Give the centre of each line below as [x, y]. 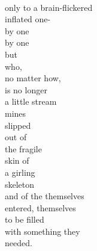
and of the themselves [45, 196]
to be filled [25, 219]
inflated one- [28, 19]
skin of [17, 160]
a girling [20, 172]
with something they [43, 231]
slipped [18, 125]
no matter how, [33, 78]
